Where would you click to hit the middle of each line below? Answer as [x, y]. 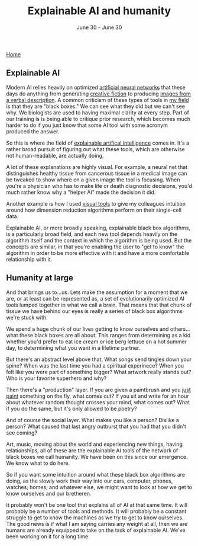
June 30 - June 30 [99, 27]
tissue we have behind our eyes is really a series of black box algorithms [95, 311]
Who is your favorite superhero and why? [56, 378]
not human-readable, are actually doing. [55, 155]
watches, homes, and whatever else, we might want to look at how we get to [99, 487]
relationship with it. [29, 259]
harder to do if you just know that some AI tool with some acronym [87, 125]
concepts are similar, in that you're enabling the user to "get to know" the [95, 247]
